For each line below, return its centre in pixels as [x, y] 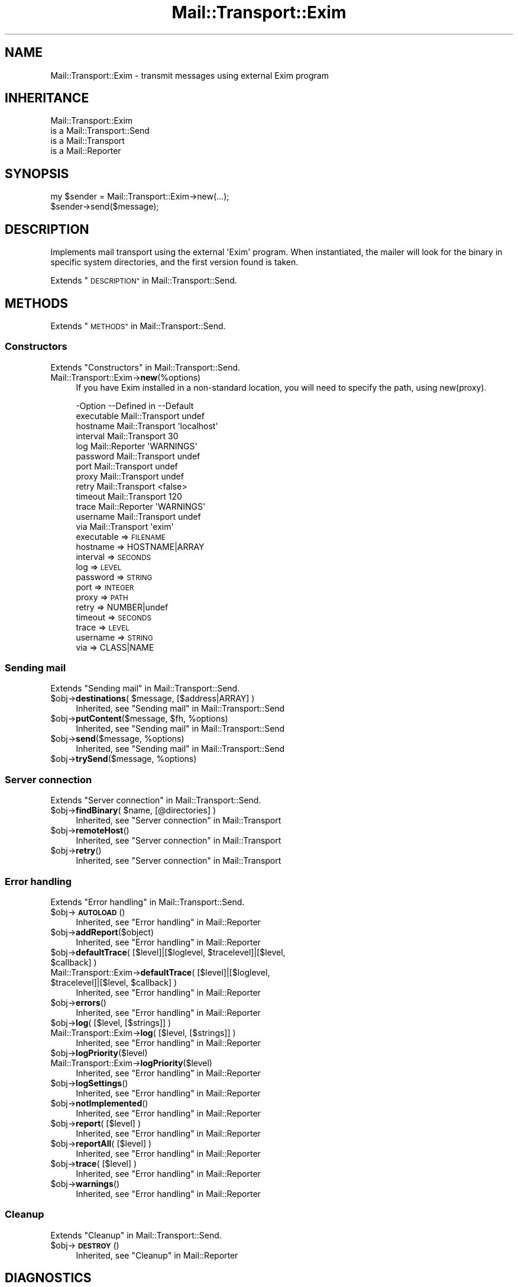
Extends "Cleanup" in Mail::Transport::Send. [136, 1235]
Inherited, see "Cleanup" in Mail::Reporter [157, 1255]
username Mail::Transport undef [138, 516]
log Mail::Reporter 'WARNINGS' [137, 446]
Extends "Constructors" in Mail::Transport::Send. [145, 367]
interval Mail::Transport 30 [127, 436]
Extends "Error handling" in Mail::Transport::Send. [148, 902]
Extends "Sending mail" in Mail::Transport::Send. [145, 688]
